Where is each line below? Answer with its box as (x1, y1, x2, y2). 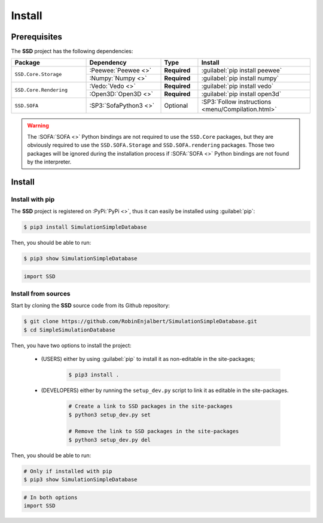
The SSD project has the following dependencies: (11, 48, 133, 55)
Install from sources (11, 290, 71, 298)
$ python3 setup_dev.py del (68, 436, 151, 443)
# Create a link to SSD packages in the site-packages (68, 403, 233, 410)
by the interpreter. (27, 159, 72, 166)
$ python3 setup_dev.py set (68, 411, 151, 418)
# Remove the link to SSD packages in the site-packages (68, 428, 239, 435)
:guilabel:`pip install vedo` (201, 82, 274, 90)
